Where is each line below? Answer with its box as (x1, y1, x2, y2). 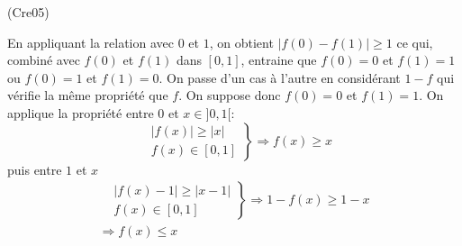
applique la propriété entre (7, 103, 154, 122)
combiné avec (7, 50, 80, 69)
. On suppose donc (178, 86, 281, 105)
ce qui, (396, 32, 433, 51)
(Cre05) (7, 3, 50, 21)
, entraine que (240, 50, 317, 69)
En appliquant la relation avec (7, 32, 174, 51)
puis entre (7, 159, 62, 178)
